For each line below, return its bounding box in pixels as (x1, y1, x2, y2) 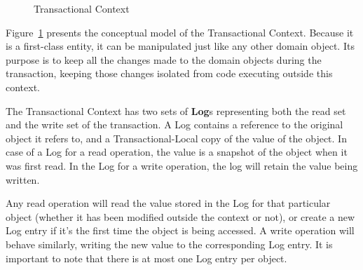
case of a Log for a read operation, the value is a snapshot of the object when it (6, 144, 348, 159)
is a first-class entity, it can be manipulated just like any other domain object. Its (6, 39, 355, 53)
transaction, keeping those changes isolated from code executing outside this (6, 66, 333, 81)
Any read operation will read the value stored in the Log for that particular (6, 196, 331, 210)
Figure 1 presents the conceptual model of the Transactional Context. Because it (6, 25, 354, 39)
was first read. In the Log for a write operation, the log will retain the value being (6, 158, 358, 173)
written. (6, 172, 40, 187)
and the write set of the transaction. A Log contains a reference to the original (6, 117, 343, 132)
